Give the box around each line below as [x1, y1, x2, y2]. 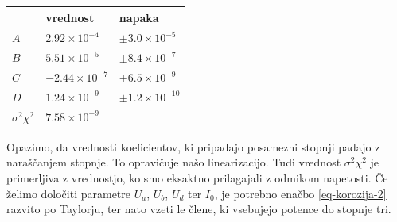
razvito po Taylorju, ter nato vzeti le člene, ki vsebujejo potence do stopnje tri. [6, 201, 391, 217]
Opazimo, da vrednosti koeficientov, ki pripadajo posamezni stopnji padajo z [6, 138, 380, 155]
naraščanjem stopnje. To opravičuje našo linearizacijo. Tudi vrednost [6, 154, 341, 170]
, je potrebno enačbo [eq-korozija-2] [214, 185, 387, 201]
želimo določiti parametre [6, 185, 131, 201]
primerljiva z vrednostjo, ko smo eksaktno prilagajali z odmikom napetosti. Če [6, 170, 388, 186]
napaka [119, 9, 159, 25]
